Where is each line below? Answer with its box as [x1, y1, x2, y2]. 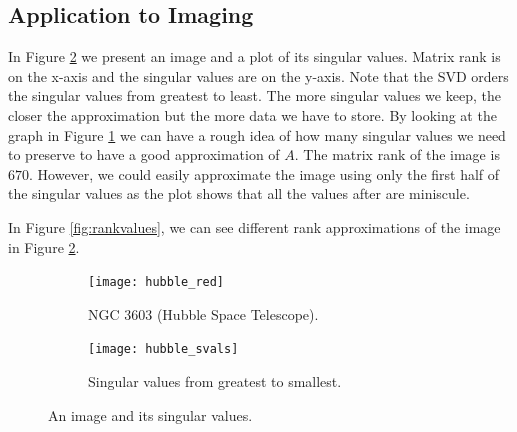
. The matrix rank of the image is [294, 144, 500, 165]
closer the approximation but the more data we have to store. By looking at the [8, 104, 497, 125]
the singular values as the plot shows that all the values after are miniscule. [8, 183, 470, 204]
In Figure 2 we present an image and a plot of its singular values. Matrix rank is [8, 46, 501, 67]
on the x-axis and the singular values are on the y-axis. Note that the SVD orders [8, 65, 509, 86]
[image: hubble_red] [88, 275, 225, 290]
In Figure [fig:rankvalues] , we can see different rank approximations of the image [8, 216, 501, 237]
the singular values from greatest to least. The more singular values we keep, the [8, 85, 501, 106]
